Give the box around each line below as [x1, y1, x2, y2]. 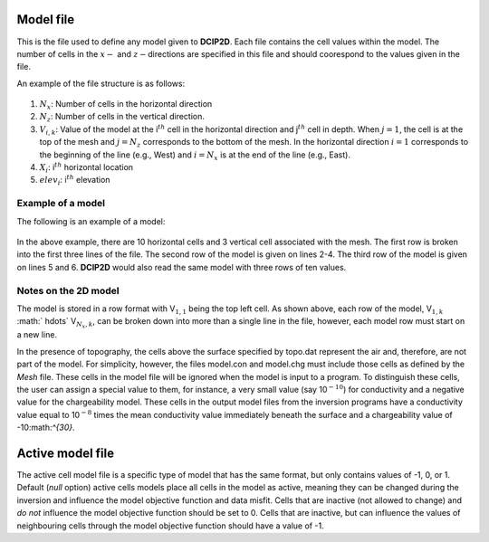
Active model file [16, 446, 115, 461]
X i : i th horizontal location [39, 161, 134, 175]
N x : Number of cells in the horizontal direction [39, 99, 213, 111]
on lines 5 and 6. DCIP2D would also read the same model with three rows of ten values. [16, 261, 347, 272]
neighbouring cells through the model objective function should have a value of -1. [16, 520, 325, 531]
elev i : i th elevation [39, 173, 110, 187]
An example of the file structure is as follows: [16, 78, 186, 89]
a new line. [16, 329, 58, 340]
